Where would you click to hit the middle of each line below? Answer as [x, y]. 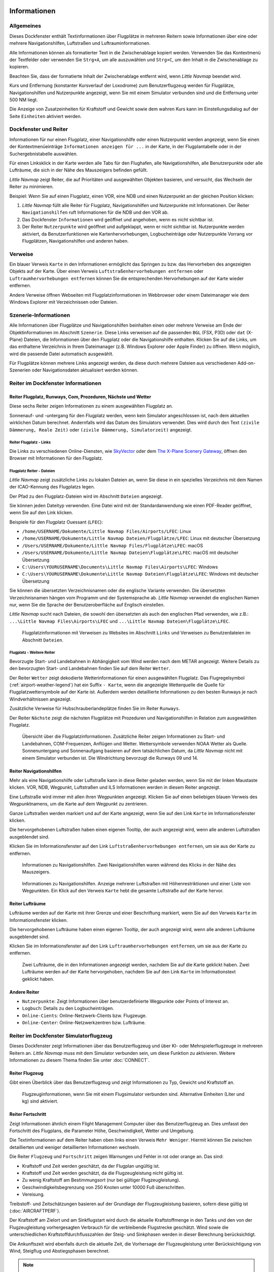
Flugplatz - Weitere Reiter [32, 653]
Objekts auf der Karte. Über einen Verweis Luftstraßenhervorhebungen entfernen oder [107, 271]
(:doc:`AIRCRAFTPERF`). [35, 1210]
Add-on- [246, 363]
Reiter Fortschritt [28, 1114]
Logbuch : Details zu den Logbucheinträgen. [68, 1008]
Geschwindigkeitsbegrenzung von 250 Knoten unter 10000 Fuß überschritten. [104, 1187]
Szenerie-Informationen [40, 315]
